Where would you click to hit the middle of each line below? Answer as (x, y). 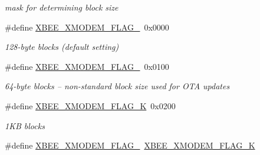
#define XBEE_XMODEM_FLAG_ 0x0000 (87, 27)
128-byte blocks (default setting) (62, 47)
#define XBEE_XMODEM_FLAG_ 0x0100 (87, 66)
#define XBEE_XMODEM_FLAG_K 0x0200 (90, 105)
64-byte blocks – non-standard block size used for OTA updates (117, 86)
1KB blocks (25, 125)
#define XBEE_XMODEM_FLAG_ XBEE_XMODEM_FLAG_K (130, 145)
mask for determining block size (62, 7)
